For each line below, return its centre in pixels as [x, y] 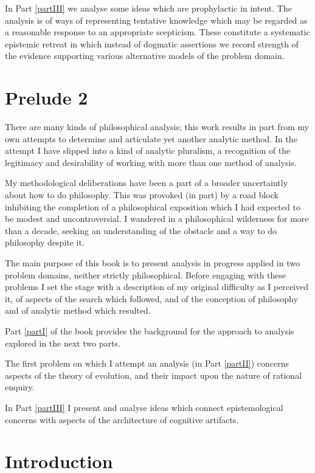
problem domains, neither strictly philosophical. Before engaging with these [146, 274]
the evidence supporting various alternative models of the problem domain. [145, 56]
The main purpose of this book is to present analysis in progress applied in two [152, 263]
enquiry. [20, 387]
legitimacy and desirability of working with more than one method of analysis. [151, 162]
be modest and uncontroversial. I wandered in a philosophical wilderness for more [157, 219]
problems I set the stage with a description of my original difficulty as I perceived [157, 287]
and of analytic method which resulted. [78, 310]
